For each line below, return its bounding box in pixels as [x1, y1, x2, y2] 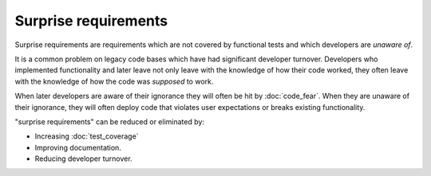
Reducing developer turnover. [34, 154, 132, 163]
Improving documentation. [34, 143, 121, 152]
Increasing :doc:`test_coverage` [34, 131, 139, 141]
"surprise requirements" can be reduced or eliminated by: [14, 116, 205, 127]
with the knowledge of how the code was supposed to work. [14, 76, 214, 86]
